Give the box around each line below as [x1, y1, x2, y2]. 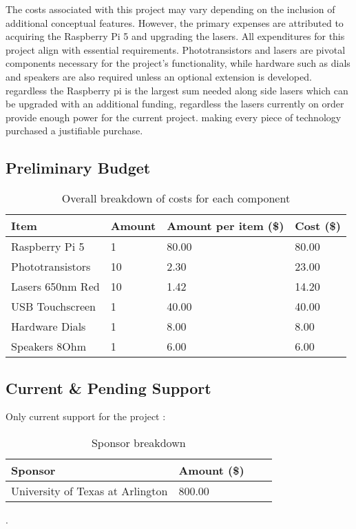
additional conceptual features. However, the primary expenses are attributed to [6, 15, 344, 30]
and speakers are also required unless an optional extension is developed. [6, 69, 312, 83]
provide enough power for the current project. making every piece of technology [6, 110, 342, 124]
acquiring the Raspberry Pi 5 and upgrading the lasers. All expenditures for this [6, 29, 345, 43]
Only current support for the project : [6, 409, 166, 424]
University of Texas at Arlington [11, 482, 168, 499]
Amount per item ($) [167, 218, 284, 234]
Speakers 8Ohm [11, 338, 87, 355]
